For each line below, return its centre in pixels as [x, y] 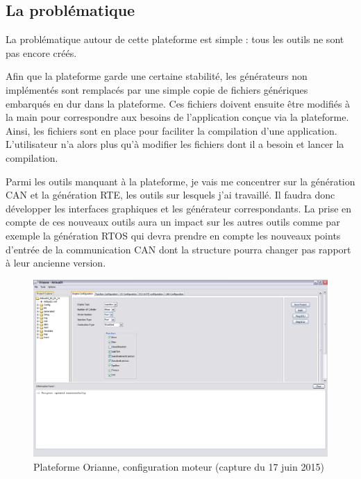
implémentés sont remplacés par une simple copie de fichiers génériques [157, 89]
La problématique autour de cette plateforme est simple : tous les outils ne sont [175, 39]
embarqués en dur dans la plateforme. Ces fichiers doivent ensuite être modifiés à [178, 103]
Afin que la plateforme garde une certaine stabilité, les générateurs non [157, 76]
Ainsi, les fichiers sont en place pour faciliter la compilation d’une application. [171, 130]
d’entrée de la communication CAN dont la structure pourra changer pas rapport [178, 249]
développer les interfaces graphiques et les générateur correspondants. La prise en [179, 208]
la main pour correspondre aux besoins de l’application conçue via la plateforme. [177, 117]
